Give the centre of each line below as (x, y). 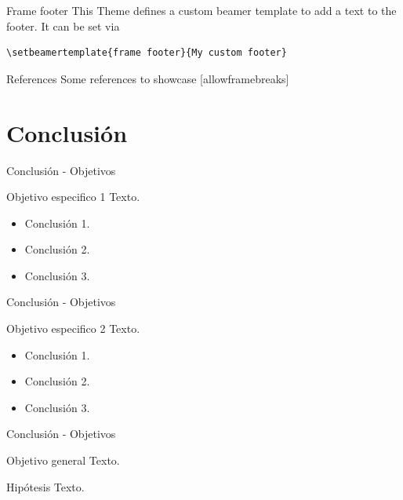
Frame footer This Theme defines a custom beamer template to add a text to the (201, 10)
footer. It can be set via (63, 26)
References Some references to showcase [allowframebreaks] (148, 78)
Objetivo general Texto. (63, 460)
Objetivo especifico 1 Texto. (73, 197)
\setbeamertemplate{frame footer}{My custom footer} (147, 53)
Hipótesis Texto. (45, 486)
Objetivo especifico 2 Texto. (73, 328)
